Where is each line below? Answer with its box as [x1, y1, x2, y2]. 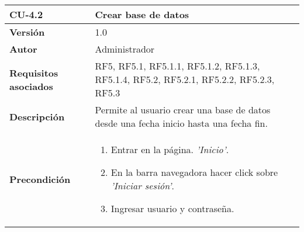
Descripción [9, 109, 65, 123]
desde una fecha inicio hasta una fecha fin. [95, 116, 268, 130]
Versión [9, 25, 45, 39]
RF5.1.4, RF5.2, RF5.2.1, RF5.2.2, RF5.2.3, [95, 72, 275, 86]
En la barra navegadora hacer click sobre [110, 165, 278, 179]
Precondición [9, 172, 71, 186]
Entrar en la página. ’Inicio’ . [110, 143, 229, 156]
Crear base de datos [95, 8, 189, 21]
